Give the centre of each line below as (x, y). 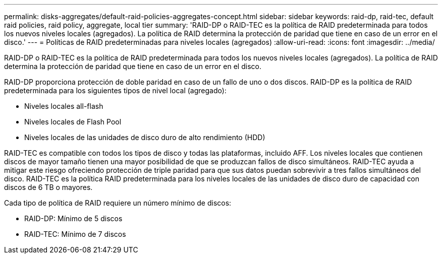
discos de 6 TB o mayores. (48, 187)
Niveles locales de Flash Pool (73, 122)
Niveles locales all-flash (64, 106)
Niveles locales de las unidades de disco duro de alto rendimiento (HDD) (145, 137)
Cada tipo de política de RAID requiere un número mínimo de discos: (118, 203)
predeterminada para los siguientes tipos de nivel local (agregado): (115, 90)
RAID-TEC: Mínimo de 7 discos (75, 234)
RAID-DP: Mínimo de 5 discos (73, 218)
